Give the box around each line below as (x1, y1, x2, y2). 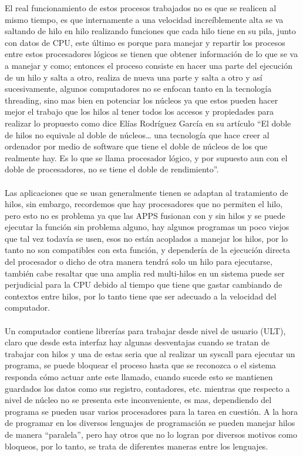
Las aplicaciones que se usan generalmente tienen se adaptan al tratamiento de (5, 186, 288, 198)
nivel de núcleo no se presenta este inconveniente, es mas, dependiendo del (5, 394, 272, 406)
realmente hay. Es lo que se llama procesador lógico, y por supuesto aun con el (5, 151, 288, 164)
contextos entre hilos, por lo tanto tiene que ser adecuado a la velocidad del (5, 289, 277, 302)
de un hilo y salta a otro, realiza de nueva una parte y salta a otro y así (5, 71, 262, 83)
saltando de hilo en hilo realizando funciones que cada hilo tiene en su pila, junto (5, 25, 296, 37)
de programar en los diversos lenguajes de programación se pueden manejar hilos (5, 417, 295, 429)
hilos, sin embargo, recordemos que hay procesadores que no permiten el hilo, (5, 198, 283, 210)
